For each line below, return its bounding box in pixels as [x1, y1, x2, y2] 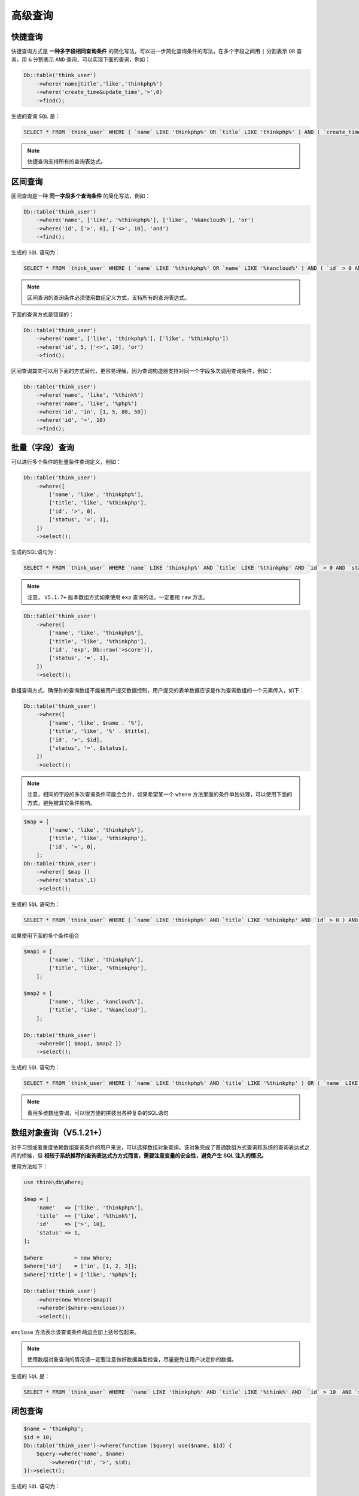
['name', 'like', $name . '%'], [48, 719, 144, 726]
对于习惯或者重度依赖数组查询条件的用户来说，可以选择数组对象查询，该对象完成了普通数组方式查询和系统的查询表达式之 [11, 1144, 310, 1151]
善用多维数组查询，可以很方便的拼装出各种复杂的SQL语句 [27, 1109, 169, 1116]
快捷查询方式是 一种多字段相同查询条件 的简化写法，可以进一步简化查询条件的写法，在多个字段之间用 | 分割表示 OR [11, 48, 296, 55]
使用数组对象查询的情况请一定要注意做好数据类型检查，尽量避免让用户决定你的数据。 [27, 1356, 237, 1363]
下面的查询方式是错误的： [11, 311, 74, 318]
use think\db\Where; [23, 1179, 84, 1186]
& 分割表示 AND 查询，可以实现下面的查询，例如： [28, 56, 151, 63]
